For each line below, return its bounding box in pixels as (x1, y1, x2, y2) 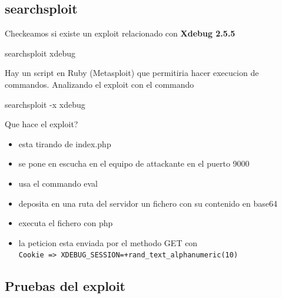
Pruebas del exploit (5, 277, 126, 295)
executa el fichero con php (18, 217, 113, 229)
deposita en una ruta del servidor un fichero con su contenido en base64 (18, 197, 277, 209)
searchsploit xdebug (5, 47, 75, 59)
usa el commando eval (18, 177, 98, 189)
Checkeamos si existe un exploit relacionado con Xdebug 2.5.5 (5, 27, 235, 39)
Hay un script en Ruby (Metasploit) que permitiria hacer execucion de (5, 67, 259, 79)
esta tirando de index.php (18, 137, 111, 150)
